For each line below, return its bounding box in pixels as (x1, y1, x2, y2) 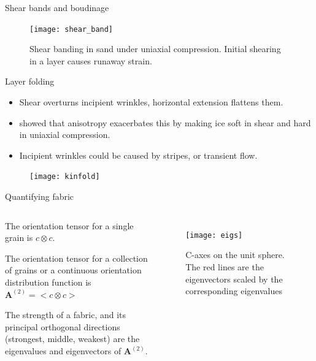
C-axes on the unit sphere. (185, 248, 285, 261)
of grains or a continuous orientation (5, 264, 142, 276)
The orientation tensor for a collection (5, 251, 148, 264)
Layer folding (5, 75, 55, 88)
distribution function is (5, 276, 91, 289)
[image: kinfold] (29, 172, 100, 181)
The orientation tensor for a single (5, 219, 134, 232)
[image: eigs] (185, 230, 243, 240)
